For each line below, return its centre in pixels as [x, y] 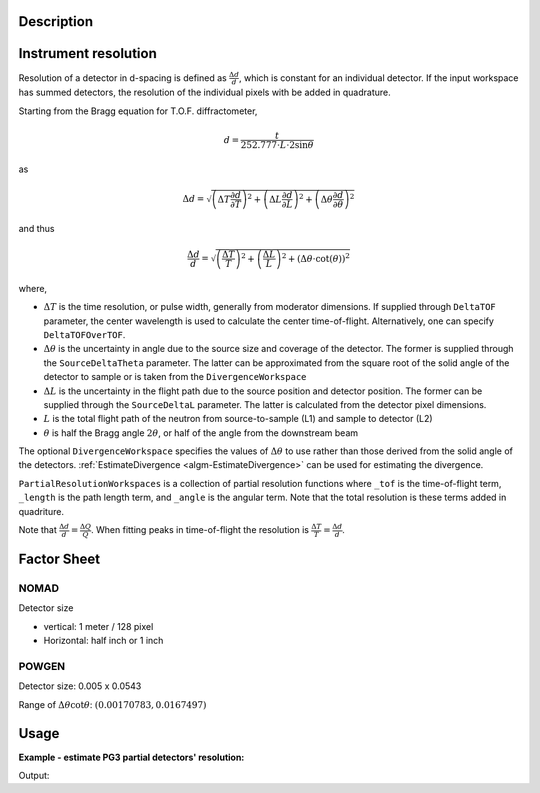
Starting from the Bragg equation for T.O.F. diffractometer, [138, 111]
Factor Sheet [59, 559]
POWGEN [42, 667]
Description [56, 21]
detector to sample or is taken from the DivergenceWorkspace [175, 377]
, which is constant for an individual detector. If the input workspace [378, 77]
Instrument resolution [87, 53]
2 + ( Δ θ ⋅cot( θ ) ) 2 [315, 257]
